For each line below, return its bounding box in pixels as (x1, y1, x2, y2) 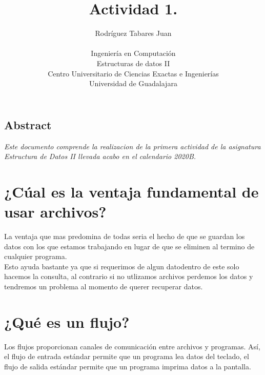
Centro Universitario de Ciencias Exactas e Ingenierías (48, 68, 219, 78)
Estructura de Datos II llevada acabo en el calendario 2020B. (4, 151, 196, 162)
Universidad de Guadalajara (89, 78, 177, 89)
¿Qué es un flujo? (4, 311, 130, 332)
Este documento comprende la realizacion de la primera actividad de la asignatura (4, 141, 261, 151)
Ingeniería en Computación (91, 48, 176, 58)
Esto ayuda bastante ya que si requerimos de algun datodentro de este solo (4, 261, 239, 271)
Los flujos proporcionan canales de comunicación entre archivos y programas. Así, (4, 341, 260, 351)
